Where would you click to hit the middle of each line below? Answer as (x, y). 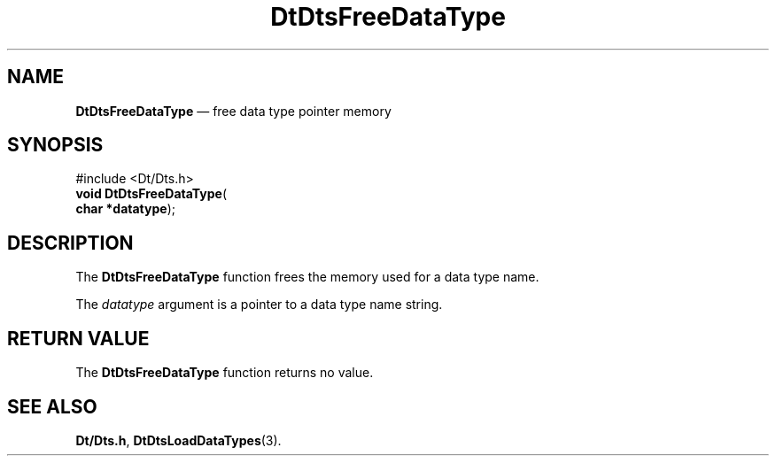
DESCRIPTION (70, 243)
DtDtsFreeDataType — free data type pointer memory (233, 111)
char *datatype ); (125, 209)
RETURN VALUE (78, 338)
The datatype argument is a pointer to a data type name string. (259, 305)
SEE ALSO (52, 406)
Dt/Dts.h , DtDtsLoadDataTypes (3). (178, 440)
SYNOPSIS (55, 145)
